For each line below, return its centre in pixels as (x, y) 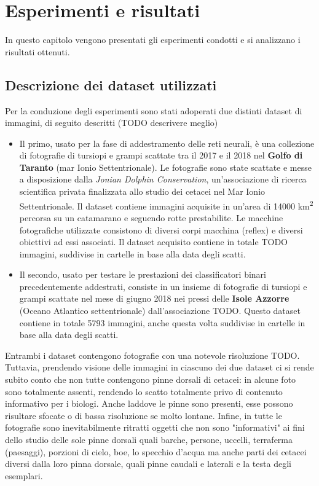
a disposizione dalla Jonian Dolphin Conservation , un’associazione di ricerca (163, 179)
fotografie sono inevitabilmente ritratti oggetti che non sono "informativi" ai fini (155, 427)
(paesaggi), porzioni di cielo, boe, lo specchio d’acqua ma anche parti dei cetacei (156, 451)
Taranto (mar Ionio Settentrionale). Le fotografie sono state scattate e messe (165, 167)
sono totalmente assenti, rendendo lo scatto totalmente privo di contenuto (144, 391)
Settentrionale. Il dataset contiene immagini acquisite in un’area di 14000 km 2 (166, 205)
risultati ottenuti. (37, 51)
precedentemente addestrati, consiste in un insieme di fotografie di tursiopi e (163, 286)
